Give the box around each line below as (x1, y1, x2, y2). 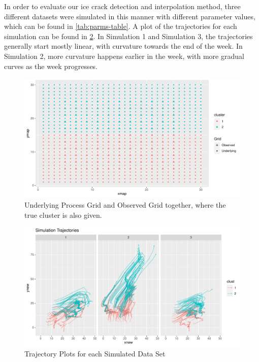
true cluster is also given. (24, 209, 102, 220)
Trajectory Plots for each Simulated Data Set (24, 348, 166, 358)
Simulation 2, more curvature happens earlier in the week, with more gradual (4, 50, 244, 61)
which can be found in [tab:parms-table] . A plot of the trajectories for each (4, 21, 237, 31)
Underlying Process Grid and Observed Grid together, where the (24, 199, 226, 210)
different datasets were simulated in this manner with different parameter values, (4, 11, 255, 21)
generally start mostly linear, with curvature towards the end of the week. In (4, 41, 243, 51)
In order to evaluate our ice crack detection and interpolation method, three (4, 1, 241, 11)
